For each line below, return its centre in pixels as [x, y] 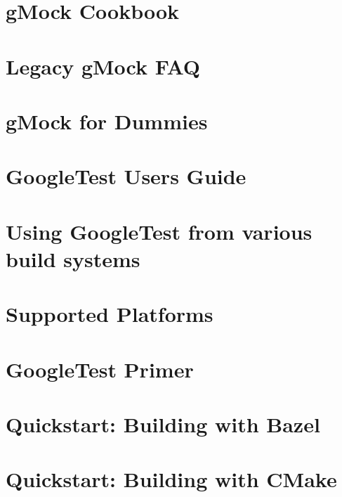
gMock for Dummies [107, 121]
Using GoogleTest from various [159, 231]
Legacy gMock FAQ [103, 66]
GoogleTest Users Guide [126, 176]
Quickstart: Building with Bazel [163, 424]
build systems [73, 258]
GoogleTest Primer [100, 369]
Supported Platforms [110, 314]
